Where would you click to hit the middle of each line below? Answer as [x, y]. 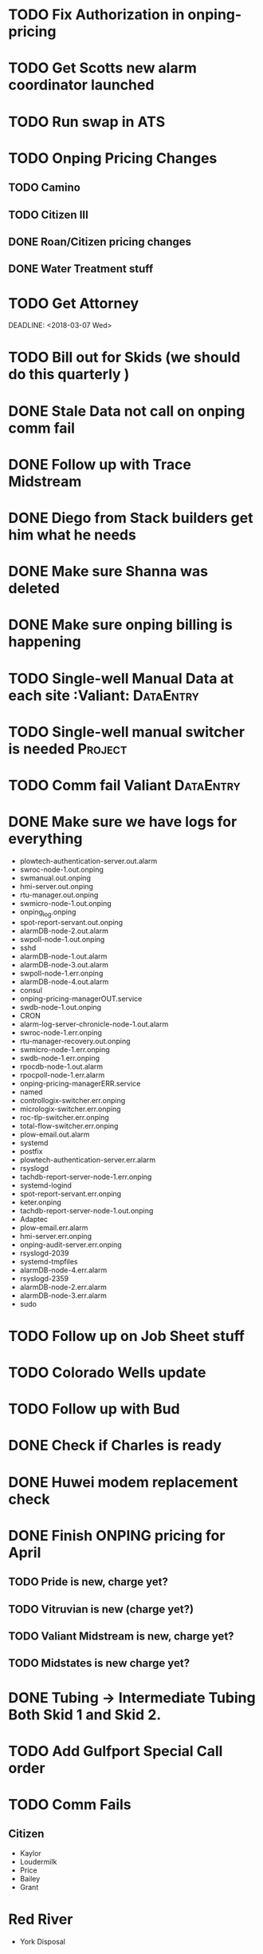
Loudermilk [38, 1861]
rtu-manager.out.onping [59, 895]
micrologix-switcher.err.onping [70, 1109]
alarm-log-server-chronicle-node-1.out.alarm [94, 1024]
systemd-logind [45, 1185]
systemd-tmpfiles [49, 1261]
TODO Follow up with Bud [94, 1409]
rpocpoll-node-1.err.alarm [62, 1074]
